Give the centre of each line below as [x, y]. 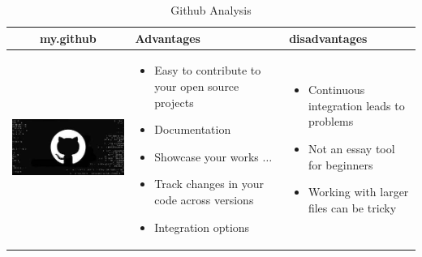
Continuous [336, 90]
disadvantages [328, 38]
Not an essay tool [351, 149]
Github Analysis [211, 10]
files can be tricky [352, 207]
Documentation [193, 129]
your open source [197, 86]
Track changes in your [209, 184]
